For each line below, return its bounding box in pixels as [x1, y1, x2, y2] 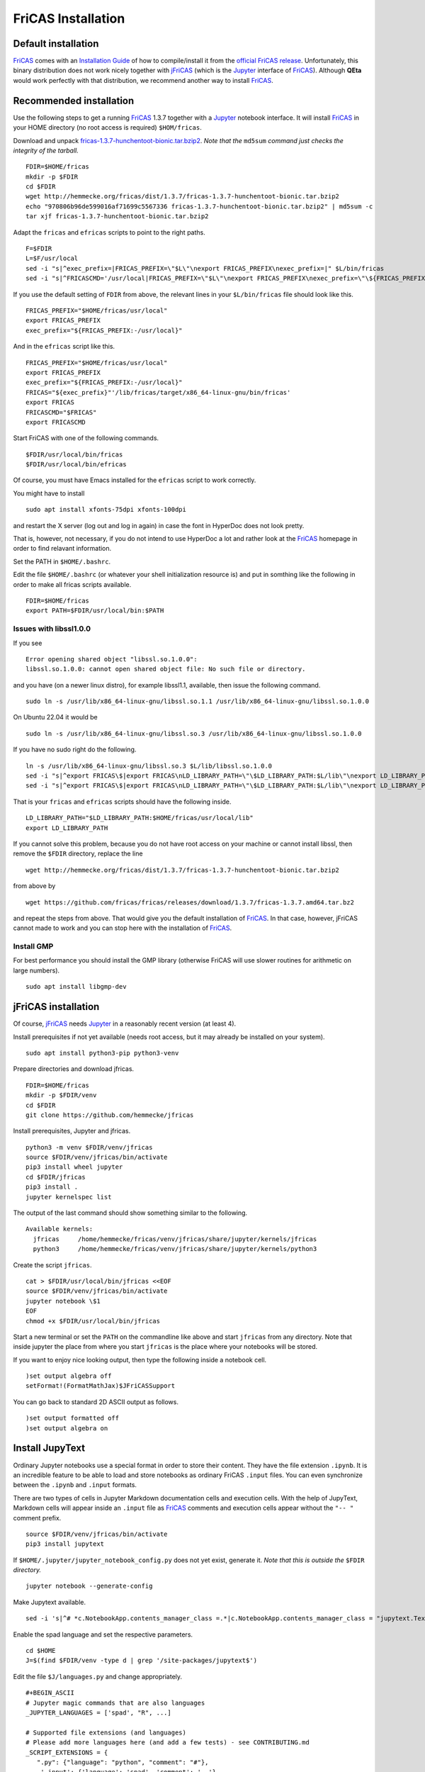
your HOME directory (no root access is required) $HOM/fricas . [13, 123, 202, 132]
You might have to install [13, 489, 85, 498]
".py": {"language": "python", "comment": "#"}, [36, 1758, 209, 1766]
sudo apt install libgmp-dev [25, 982, 127, 991]
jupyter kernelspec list [25, 1193, 112, 1201]
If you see [13, 639, 42, 647]
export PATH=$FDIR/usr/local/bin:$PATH [25, 607, 164, 615]
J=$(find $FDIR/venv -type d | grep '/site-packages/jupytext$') [25, 1656, 258, 1665]
